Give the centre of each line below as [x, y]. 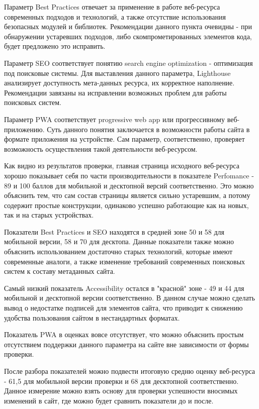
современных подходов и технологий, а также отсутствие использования [115, 16]
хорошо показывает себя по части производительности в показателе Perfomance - [129, 175]
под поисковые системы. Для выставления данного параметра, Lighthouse [117, 73]
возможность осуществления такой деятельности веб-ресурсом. [101, 148]
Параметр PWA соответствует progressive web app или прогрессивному [114, 119]
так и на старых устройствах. [49, 215]
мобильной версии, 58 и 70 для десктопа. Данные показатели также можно [119, 241]
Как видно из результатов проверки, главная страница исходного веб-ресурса [122, 166]
